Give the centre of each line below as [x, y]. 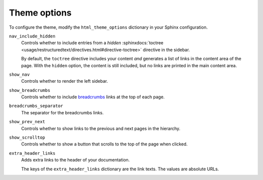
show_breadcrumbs [30, 90]
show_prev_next [27, 122]
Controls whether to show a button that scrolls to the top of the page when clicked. [104, 144]
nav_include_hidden [32, 36]
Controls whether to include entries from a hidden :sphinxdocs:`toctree [92, 43]
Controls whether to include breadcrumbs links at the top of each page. [93, 97]
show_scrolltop [27, 138]
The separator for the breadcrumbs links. [63, 112]
